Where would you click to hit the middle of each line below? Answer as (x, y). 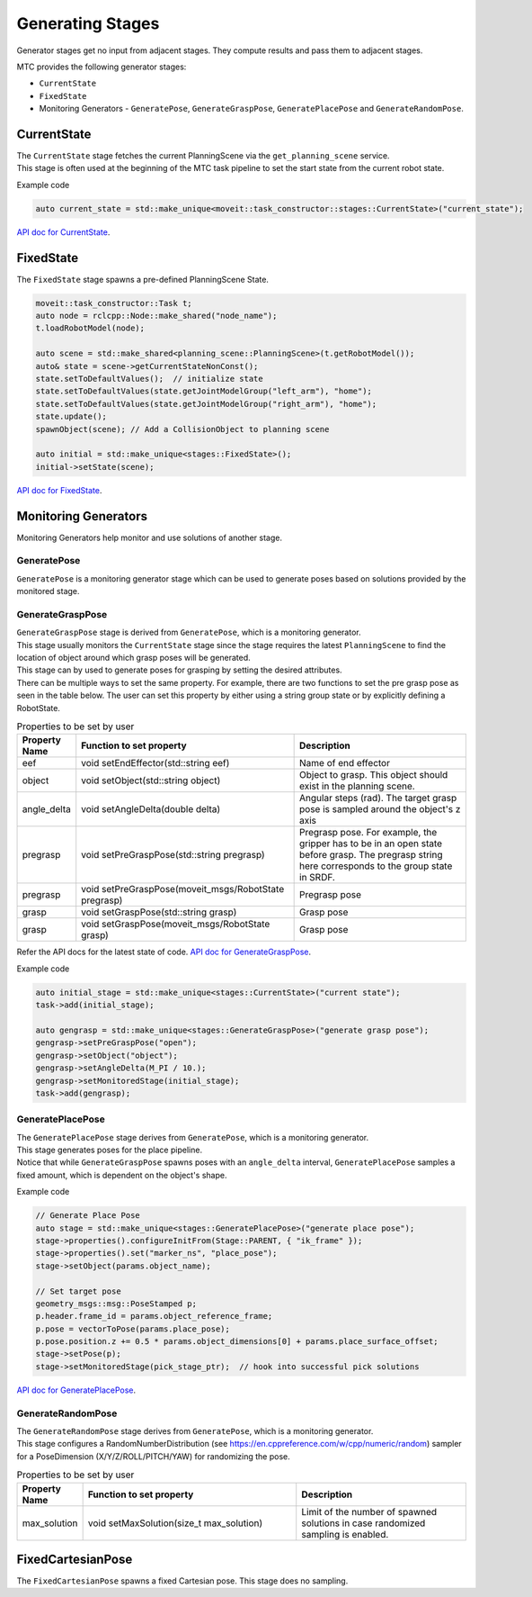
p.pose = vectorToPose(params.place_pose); (133, 1329)
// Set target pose (78, 1291)
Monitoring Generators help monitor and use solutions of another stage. (150, 537)
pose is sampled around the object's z (380, 809)
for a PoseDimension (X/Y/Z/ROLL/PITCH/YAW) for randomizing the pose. (154, 1456)
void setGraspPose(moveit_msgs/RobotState (176, 925)
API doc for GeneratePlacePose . (76, 1390)
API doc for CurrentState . (63, 232)
